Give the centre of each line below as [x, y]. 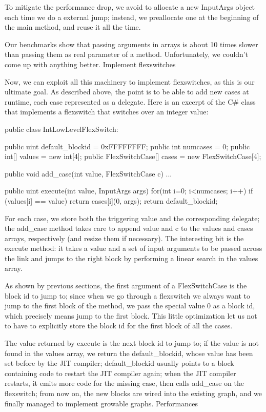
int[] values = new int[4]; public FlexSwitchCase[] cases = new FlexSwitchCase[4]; [133, 156]
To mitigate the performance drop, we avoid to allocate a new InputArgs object [130, 7]
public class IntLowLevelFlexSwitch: [62, 129]
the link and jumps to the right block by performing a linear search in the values [131, 258]
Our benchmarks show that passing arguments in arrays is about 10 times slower [131, 44]
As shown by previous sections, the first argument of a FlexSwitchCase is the [126, 286]
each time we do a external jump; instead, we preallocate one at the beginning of [132, 17]
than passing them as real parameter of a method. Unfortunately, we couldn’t [127, 54]
